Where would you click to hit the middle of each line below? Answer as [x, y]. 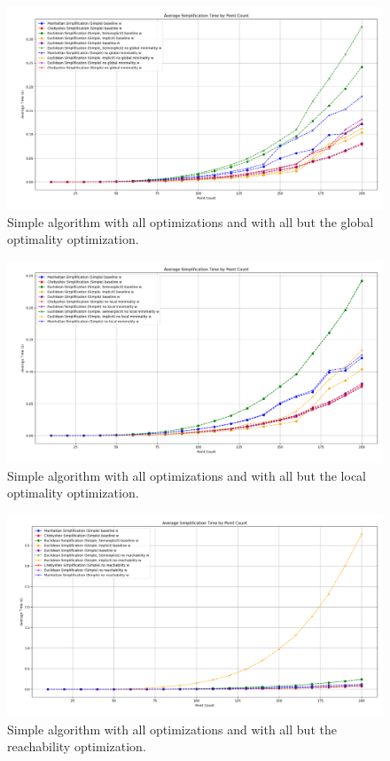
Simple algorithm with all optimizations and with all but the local [187, 475]
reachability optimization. [77, 746]
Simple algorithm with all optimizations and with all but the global [191, 221]
